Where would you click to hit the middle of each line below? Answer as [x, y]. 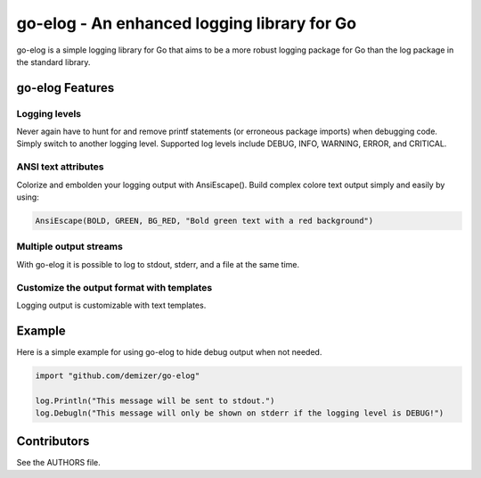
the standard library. [53, 62]
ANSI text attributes [60, 167]
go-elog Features [65, 88]
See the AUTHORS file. [59, 463]
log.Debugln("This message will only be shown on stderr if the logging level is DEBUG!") [240, 413]
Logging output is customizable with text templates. [111, 305]
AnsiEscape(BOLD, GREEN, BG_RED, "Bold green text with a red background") [204, 221]
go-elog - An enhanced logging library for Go [186, 23]
